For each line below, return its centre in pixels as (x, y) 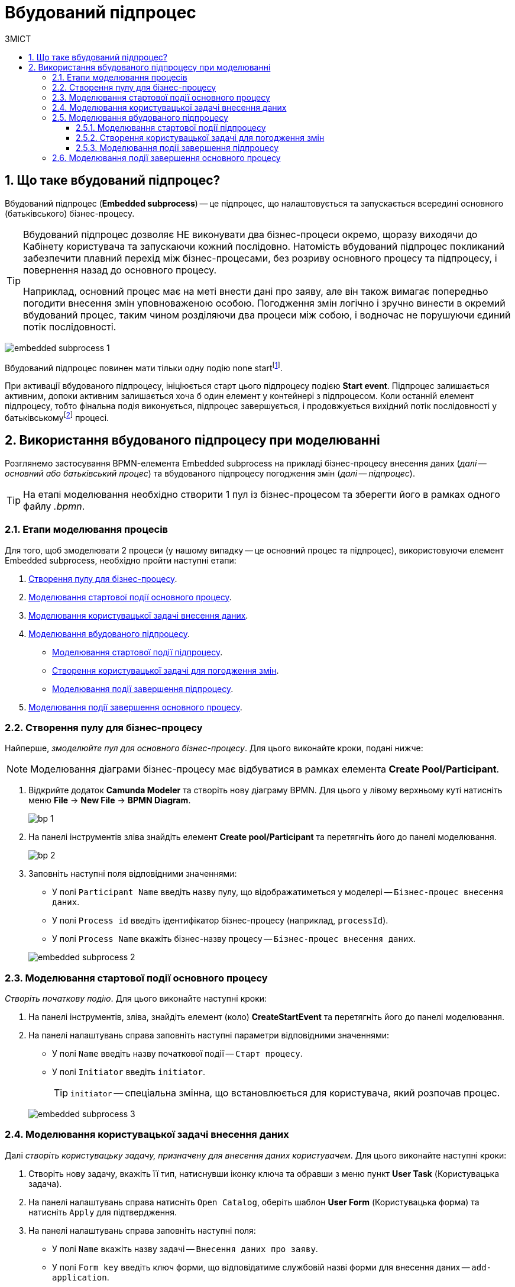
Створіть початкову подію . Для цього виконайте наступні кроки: (136, 998)
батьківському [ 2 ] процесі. (57, 417)
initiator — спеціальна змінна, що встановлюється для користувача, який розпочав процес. (285, 1093)
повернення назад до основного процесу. (120, 270)
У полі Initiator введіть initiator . (129, 1072)
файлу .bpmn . (54, 506)
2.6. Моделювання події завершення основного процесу (166, 157)
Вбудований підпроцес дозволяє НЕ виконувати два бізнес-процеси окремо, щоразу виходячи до (250, 234)
